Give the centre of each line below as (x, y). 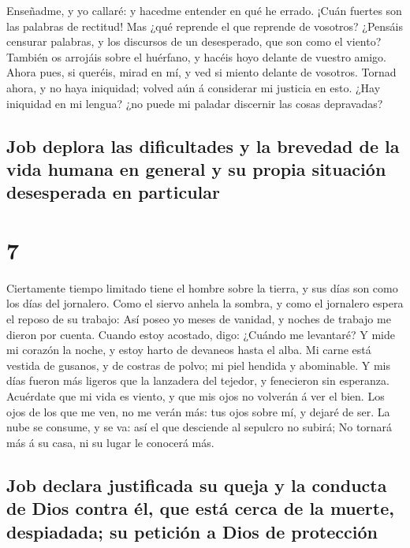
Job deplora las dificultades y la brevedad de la (203, 145)
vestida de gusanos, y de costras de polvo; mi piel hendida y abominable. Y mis (198, 365)
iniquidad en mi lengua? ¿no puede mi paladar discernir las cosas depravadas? (195, 103)
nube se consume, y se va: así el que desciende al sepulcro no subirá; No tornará (199, 427)
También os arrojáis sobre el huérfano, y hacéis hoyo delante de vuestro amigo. (197, 56)
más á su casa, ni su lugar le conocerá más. (110, 442)
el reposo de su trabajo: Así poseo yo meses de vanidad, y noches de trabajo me (199, 319)
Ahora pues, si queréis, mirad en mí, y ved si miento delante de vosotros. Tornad (201, 72)
